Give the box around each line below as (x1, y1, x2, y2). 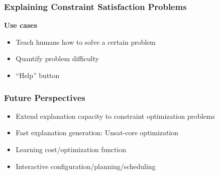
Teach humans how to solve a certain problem (15, 36, 156, 47)
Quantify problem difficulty (15, 53, 99, 64)
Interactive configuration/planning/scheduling (15, 161, 156, 171)
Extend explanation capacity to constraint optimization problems (15, 110, 215, 121)
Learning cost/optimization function (15, 144, 126, 154)
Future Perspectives (4, 91, 86, 103)
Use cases (4, 20, 37, 30)
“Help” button (15, 70, 60, 80)
